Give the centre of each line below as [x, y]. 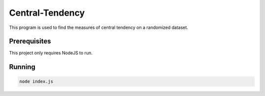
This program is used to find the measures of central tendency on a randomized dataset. [99, 27]
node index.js [36, 82]
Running [22, 67]
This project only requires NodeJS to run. [51, 53]
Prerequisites [30, 41]
